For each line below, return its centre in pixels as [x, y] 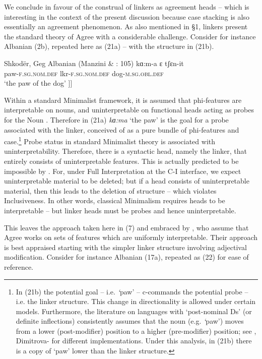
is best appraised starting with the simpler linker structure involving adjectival [125, 247]
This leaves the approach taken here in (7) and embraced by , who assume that [126, 227]
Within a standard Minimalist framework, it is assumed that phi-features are [123, 100]
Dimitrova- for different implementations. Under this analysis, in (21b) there [134, 341]
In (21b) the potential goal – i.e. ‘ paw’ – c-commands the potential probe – [132, 291]
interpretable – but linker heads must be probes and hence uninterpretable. [120, 210]
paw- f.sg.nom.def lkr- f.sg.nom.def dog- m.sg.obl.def [84, 73]
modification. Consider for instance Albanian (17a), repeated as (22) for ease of [126, 257]
